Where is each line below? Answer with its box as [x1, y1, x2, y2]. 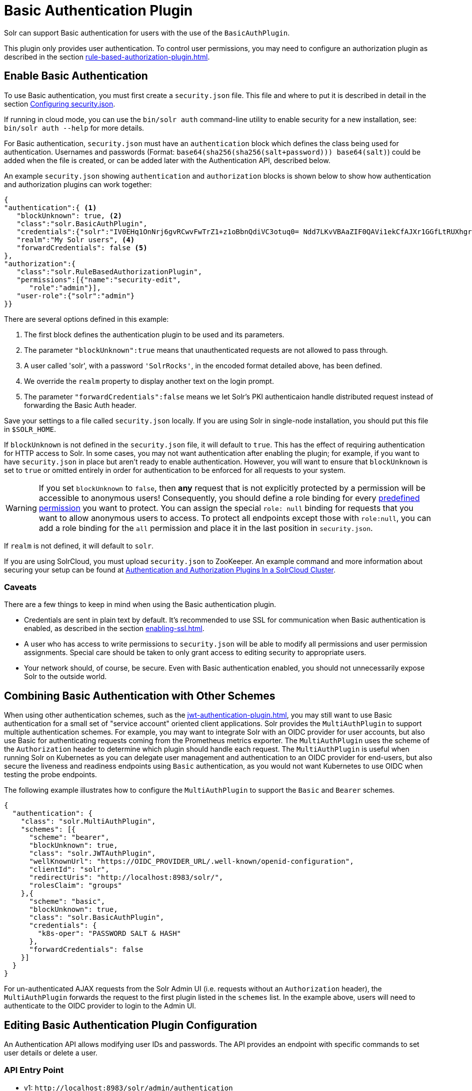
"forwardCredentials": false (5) [16, 243, 147, 252]
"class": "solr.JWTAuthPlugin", [29, 849, 156, 858]
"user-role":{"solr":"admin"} [16, 291, 135, 300]
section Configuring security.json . [4, 99, 115, 108]
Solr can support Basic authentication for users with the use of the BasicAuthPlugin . [4, 28, 290, 37]
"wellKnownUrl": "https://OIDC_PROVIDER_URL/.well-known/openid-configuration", [29, 857, 354, 866]
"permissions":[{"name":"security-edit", [16, 275, 181, 284]
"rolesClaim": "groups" [29, 881, 122, 890]
